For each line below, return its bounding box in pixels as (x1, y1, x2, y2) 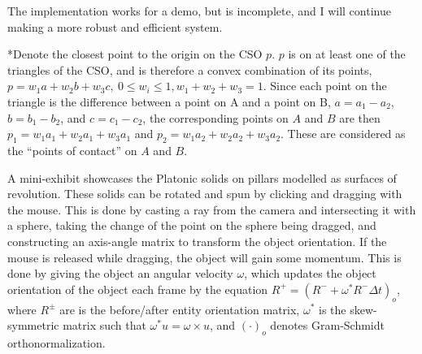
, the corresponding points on (142, 109, 289, 126)
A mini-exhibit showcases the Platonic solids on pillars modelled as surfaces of (7, 169, 397, 186)
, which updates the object (244, 265, 376, 282)
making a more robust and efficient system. (7, 18, 223, 35)
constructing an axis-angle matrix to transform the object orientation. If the (7, 232, 387, 249)
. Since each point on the (263, 77, 387, 94)
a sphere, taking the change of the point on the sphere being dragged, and (7, 217, 376, 234)
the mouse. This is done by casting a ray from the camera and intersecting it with (7, 201, 416, 218)
